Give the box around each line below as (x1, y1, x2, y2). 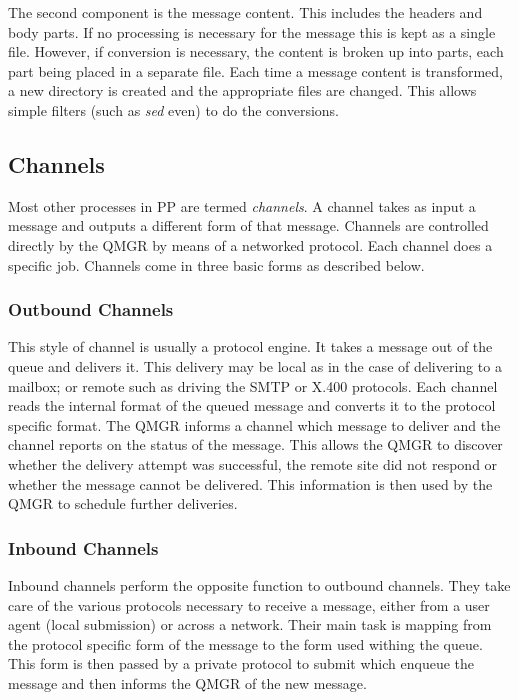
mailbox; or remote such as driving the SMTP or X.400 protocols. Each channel (8, 375, 498, 396)
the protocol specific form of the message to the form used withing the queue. (8, 633, 483, 654)
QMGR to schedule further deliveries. (8, 493, 238, 514)
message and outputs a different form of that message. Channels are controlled (8, 215, 489, 236)
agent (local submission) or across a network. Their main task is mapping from (8, 614, 492, 635)
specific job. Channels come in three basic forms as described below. (8, 254, 425, 275)
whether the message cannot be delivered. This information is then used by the (8, 473, 493, 494)
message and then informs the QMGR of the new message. (8, 672, 367, 693)
